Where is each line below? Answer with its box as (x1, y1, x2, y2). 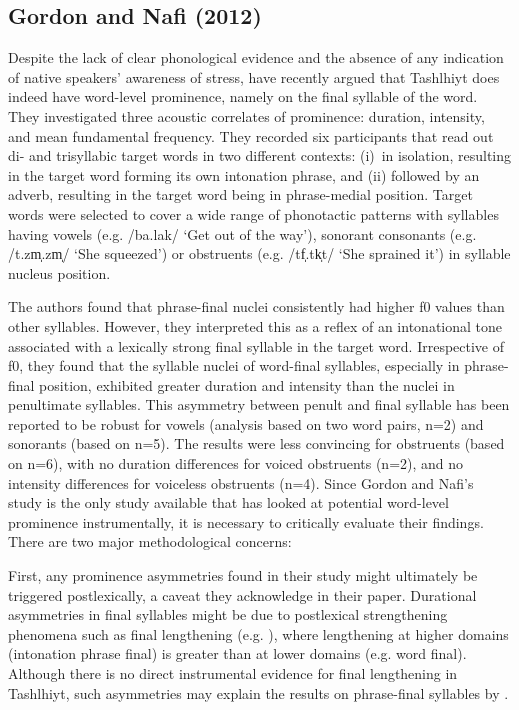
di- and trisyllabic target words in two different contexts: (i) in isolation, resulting (8, 145, 512, 166)
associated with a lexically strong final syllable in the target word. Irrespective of (8, 335, 505, 356)
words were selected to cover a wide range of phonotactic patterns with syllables (8, 203, 499, 224)
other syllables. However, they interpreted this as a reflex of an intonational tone (8, 315, 503, 336)
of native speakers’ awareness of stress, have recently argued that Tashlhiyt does (8, 66, 500, 87)
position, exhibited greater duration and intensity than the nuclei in (39, 374, 455, 395)
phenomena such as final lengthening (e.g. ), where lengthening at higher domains (8, 623, 509, 644)
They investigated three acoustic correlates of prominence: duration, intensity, (8, 105, 485, 126)
